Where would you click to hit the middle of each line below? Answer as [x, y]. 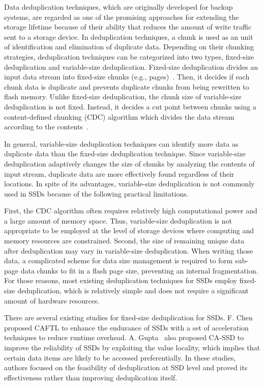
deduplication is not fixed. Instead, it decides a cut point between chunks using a [130, 106]
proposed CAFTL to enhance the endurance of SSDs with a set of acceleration [126, 327]
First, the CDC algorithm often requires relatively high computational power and [131, 211]
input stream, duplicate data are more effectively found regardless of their [119, 173]
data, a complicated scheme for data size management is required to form [119, 260]
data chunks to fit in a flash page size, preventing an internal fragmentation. [139, 270]
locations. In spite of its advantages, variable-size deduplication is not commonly [129, 184]
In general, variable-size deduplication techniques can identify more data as [121, 143]
